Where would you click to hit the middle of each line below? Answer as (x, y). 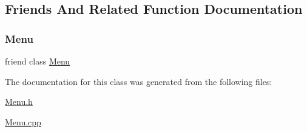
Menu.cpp (23, 121)
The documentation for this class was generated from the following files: (139, 81)
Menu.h (19, 102)
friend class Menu (38, 61)
